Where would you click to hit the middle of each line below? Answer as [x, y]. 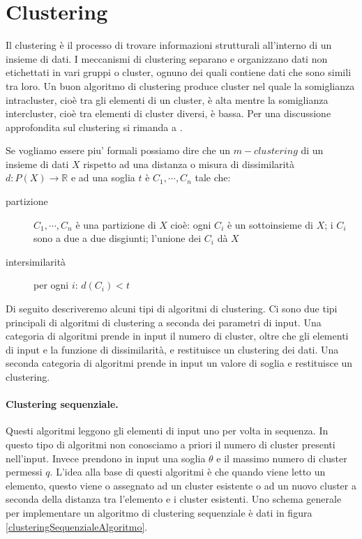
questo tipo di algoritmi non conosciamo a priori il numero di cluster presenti [171, 444]
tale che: [213, 177]
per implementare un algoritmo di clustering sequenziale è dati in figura [159, 512]
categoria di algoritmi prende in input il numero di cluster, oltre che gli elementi [177, 336]
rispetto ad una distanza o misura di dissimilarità [189, 164]
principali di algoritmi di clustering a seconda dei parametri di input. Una [164, 322]
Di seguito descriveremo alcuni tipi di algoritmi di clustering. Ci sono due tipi [172, 309]
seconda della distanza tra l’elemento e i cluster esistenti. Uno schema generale [174, 499]
